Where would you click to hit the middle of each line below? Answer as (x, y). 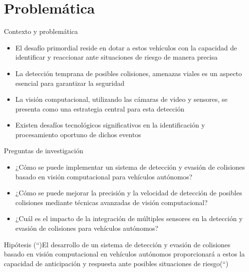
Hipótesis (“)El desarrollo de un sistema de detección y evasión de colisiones (117, 244)
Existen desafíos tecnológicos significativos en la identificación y (110, 125)
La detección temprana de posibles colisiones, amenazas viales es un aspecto (129, 73)
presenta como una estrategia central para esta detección (100, 108)
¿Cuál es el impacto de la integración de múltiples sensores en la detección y (129, 218)
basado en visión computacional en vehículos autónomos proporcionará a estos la (124, 254)
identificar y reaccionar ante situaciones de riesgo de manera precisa (116, 57)
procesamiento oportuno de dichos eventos (78, 134)
